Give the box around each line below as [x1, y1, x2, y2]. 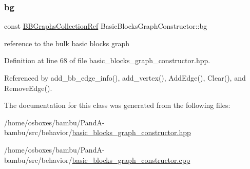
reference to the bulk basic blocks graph [4, 37, 130, 48]
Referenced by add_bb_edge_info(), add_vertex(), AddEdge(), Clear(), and [4, 72, 246, 83]
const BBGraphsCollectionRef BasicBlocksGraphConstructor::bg [4, 21, 207, 31]
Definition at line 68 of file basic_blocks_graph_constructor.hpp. [4, 55, 210, 66]
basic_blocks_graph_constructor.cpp [72, 154, 190, 165]
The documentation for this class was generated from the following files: [4, 100, 230, 110]
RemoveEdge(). [4, 82, 52, 93]
